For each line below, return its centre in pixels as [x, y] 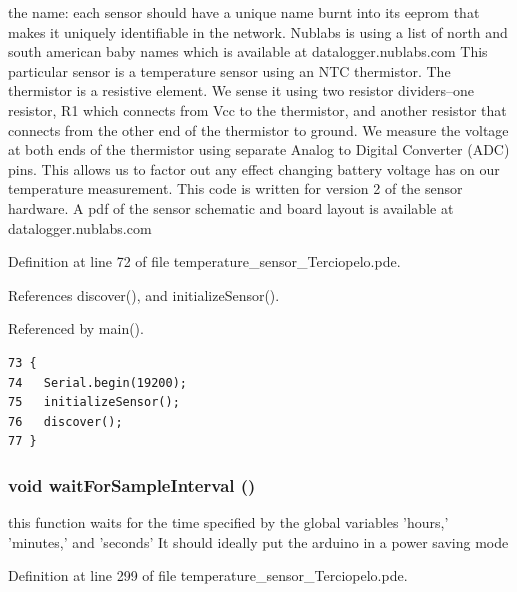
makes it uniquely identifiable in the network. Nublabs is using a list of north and [258, 31]
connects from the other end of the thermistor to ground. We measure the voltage [258, 129]
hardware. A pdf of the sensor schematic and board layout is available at [231, 207]
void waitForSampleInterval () [132, 484]
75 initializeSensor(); [94, 402]
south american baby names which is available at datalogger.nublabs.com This [248, 51]
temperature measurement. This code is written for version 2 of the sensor [235, 188]
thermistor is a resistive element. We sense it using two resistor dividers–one [241, 90]
